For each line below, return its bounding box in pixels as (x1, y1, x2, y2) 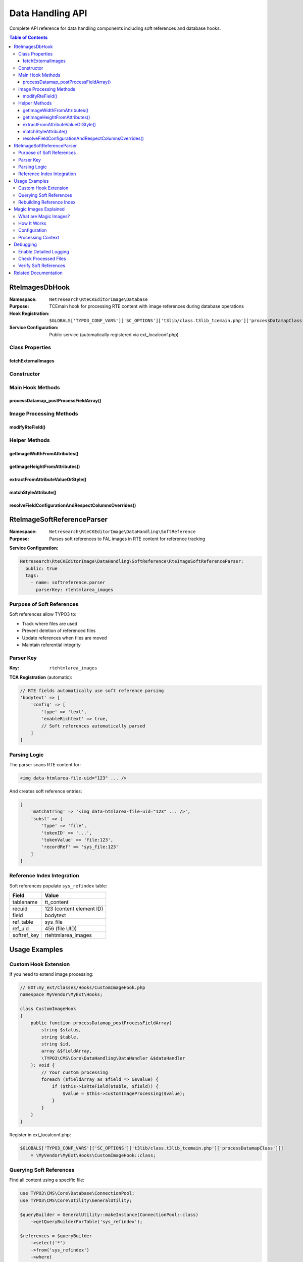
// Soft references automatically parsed (41, 723, 145, 729)
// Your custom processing (41, 1069, 108, 1075)
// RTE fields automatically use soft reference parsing (20, 688, 164, 694)
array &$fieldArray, (41, 1048, 92, 1054)
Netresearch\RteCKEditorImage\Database (49, 296, 148, 302)
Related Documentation (14, 270, 63, 276)
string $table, (41, 1034, 79, 1040)
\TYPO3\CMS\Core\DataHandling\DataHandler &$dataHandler (41, 1055, 185, 1061)
